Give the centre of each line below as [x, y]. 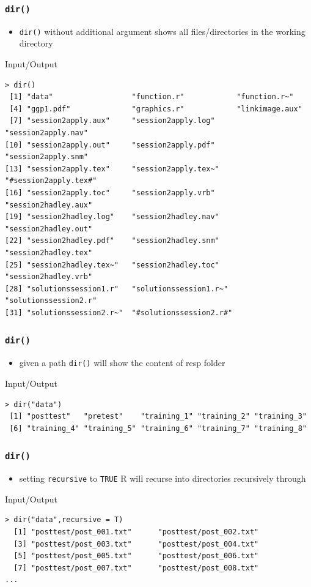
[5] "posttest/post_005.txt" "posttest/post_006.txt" [136, 556]
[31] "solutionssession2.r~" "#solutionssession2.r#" [119, 312]
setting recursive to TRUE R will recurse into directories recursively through [163, 478]
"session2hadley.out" [49, 229]
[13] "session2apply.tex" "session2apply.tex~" [112, 169]
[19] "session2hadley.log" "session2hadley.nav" [112, 217]
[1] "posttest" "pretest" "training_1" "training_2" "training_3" [158, 417]
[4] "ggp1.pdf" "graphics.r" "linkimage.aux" [156, 109]
